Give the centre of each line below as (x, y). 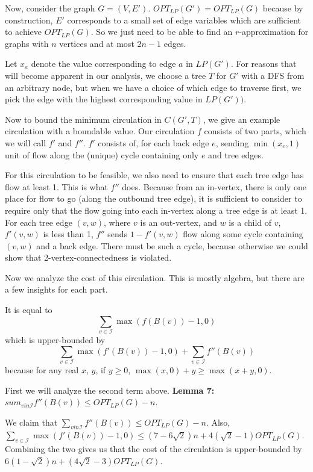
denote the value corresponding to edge (103, 64)
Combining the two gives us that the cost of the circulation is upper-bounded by (153, 449)
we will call (26, 142)
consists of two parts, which (255, 131)
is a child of (250, 222)
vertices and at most (97, 43)
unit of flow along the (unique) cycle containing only (102, 154)
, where (117, 222)
